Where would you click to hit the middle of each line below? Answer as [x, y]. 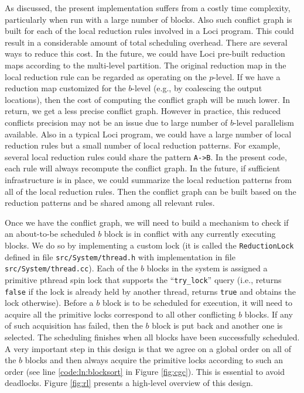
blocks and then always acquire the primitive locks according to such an [154, 360]
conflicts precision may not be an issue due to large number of [116, 122]
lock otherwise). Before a [49, 303]
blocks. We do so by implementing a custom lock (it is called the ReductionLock [149, 245]
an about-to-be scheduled [50, 234]
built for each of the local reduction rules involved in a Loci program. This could [149, 31]
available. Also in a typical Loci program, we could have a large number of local [148, 134]
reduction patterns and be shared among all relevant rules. [110, 203]
